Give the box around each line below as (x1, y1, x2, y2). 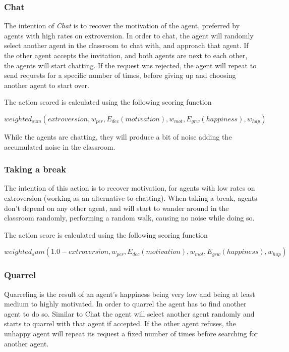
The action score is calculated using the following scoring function (4, 229, 208, 240)
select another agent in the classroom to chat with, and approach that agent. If (4, 40, 249, 51)
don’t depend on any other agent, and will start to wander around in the (4, 202, 229, 213)
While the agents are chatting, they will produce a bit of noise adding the (4, 131, 232, 142)
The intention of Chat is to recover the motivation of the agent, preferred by (4, 20, 240, 31)
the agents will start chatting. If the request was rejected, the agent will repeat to (4, 60, 257, 70)
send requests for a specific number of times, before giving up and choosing (4, 70, 236, 80)
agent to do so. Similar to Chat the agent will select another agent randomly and (4, 308, 255, 319)
